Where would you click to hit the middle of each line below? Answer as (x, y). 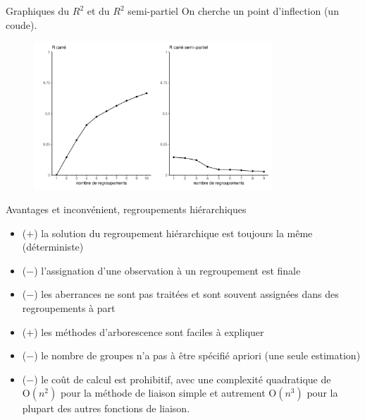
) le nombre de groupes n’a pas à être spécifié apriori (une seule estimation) (197, 355)
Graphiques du (38, 11)
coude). (21, 24)
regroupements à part (69, 308)
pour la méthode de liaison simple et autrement (163, 393)
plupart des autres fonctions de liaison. (106, 408)
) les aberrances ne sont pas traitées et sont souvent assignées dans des (186, 294)
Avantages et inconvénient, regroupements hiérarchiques (126, 209)
